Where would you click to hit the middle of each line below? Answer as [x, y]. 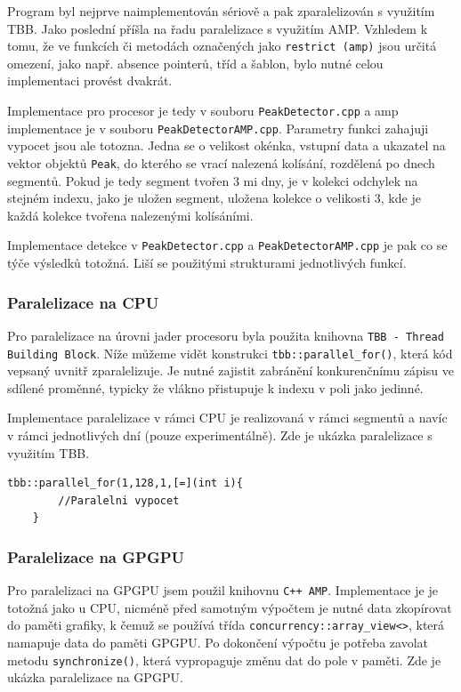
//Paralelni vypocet [119, 500]
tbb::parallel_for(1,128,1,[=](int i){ [125, 483]
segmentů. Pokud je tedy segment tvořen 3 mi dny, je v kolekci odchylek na [213, 180]
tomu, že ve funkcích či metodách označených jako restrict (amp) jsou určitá [222, 46]
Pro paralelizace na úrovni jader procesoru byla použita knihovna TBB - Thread [226, 335]
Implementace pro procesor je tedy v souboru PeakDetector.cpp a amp [203, 111]
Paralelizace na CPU [83, 302]
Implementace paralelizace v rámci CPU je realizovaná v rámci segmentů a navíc [227, 418]
